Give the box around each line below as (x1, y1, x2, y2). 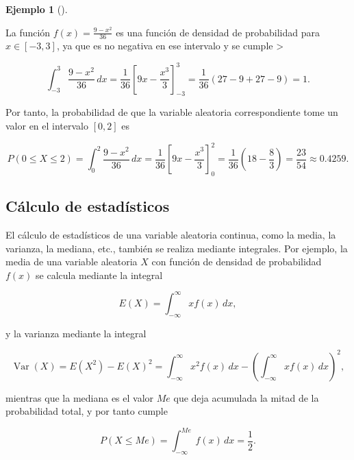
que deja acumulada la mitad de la (173, 390, 319, 404)
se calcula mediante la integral (36, 267, 163, 282)
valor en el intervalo (5, 118, 89, 132)
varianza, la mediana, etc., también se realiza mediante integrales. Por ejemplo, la (5, 241, 348, 255)
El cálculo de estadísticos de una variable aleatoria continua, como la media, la (5, 228, 336, 241)
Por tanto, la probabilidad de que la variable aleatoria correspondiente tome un (5, 105, 338, 119)
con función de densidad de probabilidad (151, 254, 322, 269)
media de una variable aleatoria (5, 254, 138, 269)
